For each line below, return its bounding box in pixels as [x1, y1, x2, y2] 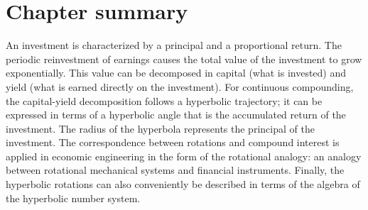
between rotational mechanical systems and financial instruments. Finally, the [6, 162, 345, 177]
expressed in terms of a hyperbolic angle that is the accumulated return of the [6, 107, 346, 122]
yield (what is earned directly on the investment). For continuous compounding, [6, 79, 354, 94]
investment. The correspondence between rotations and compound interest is [6, 135, 340, 150]
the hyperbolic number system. [6, 190, 141, 205]
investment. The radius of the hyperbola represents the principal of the [6, 121, 315, 136]
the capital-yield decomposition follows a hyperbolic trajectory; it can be [6, 93, 323, 108]
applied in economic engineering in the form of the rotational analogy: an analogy [6, 148, 362, 163]
